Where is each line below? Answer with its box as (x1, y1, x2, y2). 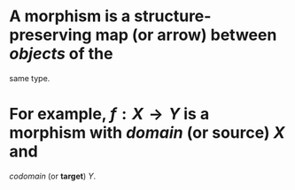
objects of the (9, 44, 113, 64)
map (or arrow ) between (95, 25, 277, 45)
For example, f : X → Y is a (9, 104, 210, 125)
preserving (9, 25, 92, 45)
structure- (134, 6, 212, 27)
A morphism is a (9, 6, 131, 27)
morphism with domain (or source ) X (9, 123, 285, 143)
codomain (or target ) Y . (9, 171, 97, 181)
